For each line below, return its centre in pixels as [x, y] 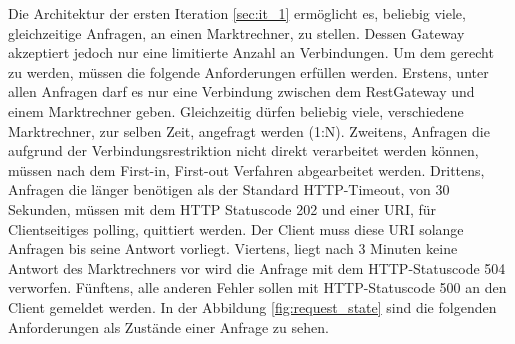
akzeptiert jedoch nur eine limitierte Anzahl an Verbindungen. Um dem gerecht [251, 52]
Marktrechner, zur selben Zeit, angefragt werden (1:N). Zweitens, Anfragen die [249, 130]
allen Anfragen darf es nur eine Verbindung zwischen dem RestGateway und [241, 91]
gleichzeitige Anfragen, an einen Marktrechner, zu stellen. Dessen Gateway [236, 32]
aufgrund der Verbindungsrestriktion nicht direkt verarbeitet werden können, [243, 150]
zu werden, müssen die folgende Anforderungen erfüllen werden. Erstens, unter [248, 71]
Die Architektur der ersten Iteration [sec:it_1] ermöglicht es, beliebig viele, [237, 13]
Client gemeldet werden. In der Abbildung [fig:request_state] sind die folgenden [252, 306]
